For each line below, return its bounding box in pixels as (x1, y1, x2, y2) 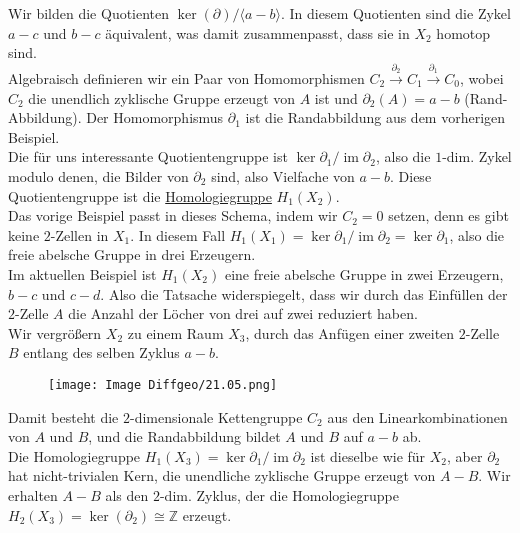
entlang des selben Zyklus (23, 342, 180, 363)
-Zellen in (50, 224, 109, 245)
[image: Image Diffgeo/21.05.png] (48, 377, 278, 392)
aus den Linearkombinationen (327, 406, 508, 427)
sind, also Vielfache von (211, 165, 355, 186)
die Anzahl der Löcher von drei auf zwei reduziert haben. (68, 303, 418, 324)
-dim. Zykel (442, 146, 512, 167)
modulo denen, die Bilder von (8, 165, 189, 186)
